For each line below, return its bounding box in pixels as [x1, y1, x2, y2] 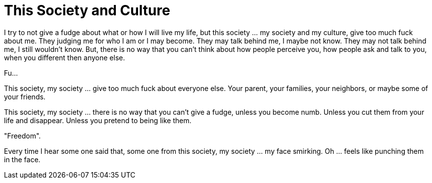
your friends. [4, 92, 46, 101]
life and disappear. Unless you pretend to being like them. [4, 116, 192, 125]
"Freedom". [4, 131, 41, 140]
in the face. [4, 155, 41, 164]
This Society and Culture [4, 2, 170, 19]
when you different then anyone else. [4, 53, 125, 62]
